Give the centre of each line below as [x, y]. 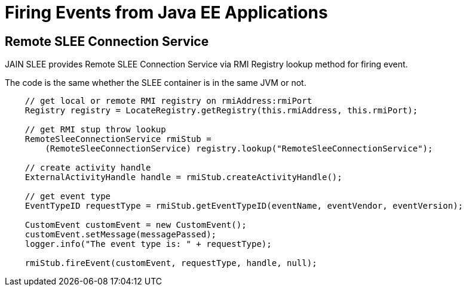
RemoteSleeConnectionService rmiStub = [118, 139]
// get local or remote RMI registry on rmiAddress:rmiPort [168, 101]
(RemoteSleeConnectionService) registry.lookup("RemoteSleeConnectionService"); [239, 149]
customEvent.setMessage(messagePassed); [121, 235]
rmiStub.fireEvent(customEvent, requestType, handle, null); [171, 263]
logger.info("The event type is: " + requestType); [148, 244]
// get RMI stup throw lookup [95, 130]
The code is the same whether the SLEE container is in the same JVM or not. [156, 83]
